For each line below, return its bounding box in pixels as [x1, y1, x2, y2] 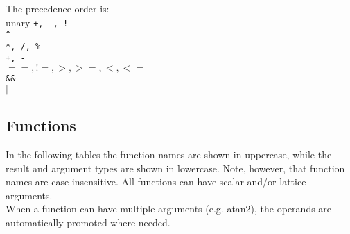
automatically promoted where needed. [6, 215, 170, 230]
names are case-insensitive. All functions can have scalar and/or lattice [6, 174, 306, 189]
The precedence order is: [6, 1, 110, 15]
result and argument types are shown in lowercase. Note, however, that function [6, 160, 345, 175]
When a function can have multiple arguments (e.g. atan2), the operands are [6, 201, 332, 216]
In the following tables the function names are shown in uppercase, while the [6, 147, 332, 162]
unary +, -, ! [6, 15, 69, 29]
